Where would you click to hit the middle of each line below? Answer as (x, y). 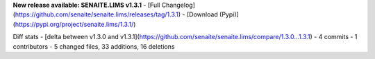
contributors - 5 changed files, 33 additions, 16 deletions (94, 46)
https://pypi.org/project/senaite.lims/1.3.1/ (74, 24)
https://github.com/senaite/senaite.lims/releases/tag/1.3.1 (97, 14)
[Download (202, 14)
